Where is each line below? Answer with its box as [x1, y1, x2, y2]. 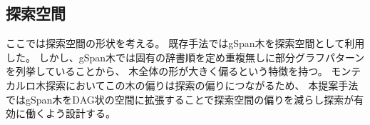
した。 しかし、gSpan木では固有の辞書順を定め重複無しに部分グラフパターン [6, 49, 365, 64]
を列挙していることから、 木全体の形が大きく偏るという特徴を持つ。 [6, 64, 328, 79]
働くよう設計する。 [25, 106, 115, 121]
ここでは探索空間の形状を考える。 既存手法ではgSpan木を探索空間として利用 [6, 36, 365, 51]
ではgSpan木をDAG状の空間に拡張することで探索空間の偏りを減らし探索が [6, 91, 354, 106]
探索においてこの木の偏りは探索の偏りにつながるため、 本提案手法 [45, 77, 359, 92]
